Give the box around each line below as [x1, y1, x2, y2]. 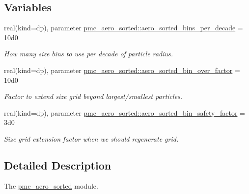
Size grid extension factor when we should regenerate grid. [4, 133, 179, 144]
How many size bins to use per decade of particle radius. [4, 48, 173, 59]
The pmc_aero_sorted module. [4, 180, 98, 191]
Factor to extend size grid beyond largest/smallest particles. [4, 91, 183, 101]
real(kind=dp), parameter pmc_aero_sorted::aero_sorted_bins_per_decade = [4, 23, 243, 33]
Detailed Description [4, 157, 111, 172]
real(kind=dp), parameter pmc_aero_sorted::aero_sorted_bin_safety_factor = [4, 107, 245, 118]
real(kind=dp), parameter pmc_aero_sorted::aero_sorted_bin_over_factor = [4, 65, 240, 75]
